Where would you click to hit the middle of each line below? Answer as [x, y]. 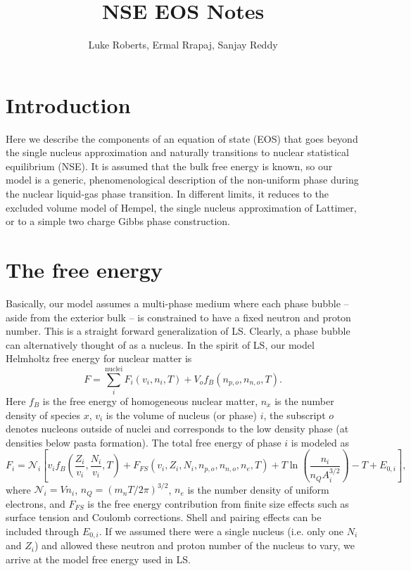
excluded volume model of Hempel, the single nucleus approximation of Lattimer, [181, 207]
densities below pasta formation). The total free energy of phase [144, 442]
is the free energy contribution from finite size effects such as [218, 503]
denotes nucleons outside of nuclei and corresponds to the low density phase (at [177, 429]
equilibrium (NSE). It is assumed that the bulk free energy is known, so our [169, 166]
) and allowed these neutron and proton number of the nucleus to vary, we [194, 545]
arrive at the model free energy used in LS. [98, 559]
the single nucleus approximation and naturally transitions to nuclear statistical [177, 152]
